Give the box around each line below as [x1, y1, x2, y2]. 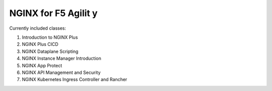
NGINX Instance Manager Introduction [22, 55, 102, 61]
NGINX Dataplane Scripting [22, 48, 79, 54]
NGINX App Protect [22, 62, 62, 68]
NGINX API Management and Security [22, 69, 101, 75]
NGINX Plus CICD [22, 41, 59, 47]
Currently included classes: [9, 25, 66, 31]
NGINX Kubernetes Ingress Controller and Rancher [22, 76, 127, 82]
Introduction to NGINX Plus [22, 34, 78, 40]
